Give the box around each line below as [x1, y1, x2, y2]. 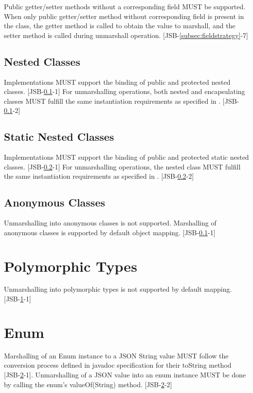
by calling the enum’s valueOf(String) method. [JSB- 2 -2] [4, 379, 172, 389]
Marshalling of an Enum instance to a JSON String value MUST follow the [4, 350, 229, 360]
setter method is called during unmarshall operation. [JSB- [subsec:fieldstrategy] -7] [4, 30, 248, 40]
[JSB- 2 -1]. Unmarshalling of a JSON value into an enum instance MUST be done [4, 369, 246, 379]
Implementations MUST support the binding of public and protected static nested [4, 152, 249, 162]
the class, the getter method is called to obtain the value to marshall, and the [4, 20, 235, 31]
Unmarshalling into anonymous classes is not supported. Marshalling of [4, 218, 217, 228]
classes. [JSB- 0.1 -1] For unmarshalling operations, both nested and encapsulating [4, 86, 245, 96]
